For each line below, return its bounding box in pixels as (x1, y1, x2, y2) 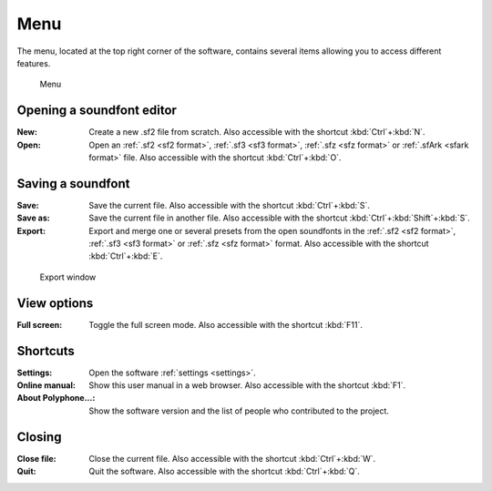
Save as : (16, 212, 50, 223)
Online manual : (16, 380, 77, 391)
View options (16, 295, 94, 311)
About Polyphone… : (16, 393, 96, 404)
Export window (39, 271, 97, 282)
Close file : (16, 453, 56, 464)
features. (16, 57, 51, 68)
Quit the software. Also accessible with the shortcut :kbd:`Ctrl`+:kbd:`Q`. (88, 465, 360, 477)
